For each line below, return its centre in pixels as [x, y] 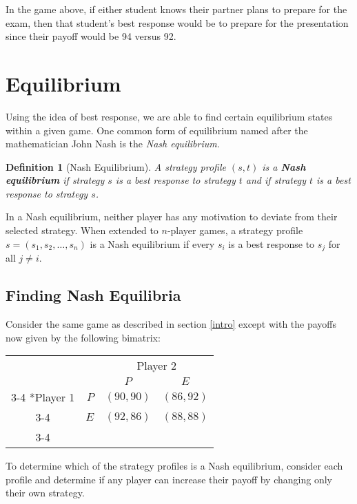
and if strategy [276, 180]
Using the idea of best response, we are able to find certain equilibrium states [169, 116]
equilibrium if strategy [55, 180]
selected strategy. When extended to [82, 230]
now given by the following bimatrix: [83, 337]
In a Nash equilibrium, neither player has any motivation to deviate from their [172, 217]
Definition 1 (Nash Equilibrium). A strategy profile [116, 166]
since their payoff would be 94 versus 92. [91, 36]
